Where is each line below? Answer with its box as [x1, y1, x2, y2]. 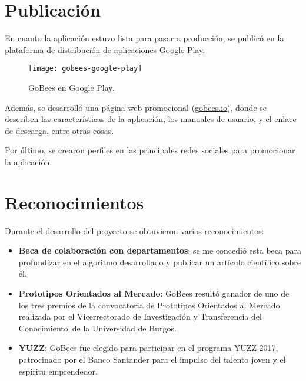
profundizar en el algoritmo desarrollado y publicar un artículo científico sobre [18, 255, 301, 268]
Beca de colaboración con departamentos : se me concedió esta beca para [18, 244, 301, 257]
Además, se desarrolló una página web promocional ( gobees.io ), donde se [5, 101, 267, 113]
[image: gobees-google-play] [28, 64, 142, 73]
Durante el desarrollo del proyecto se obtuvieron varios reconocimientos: [5, 224, 264, 237]
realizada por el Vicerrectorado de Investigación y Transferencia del [18, 310, 262, 323]
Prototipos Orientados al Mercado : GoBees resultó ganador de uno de [18, 287, 290, 300]
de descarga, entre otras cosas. [5, 124, 114, 136]
